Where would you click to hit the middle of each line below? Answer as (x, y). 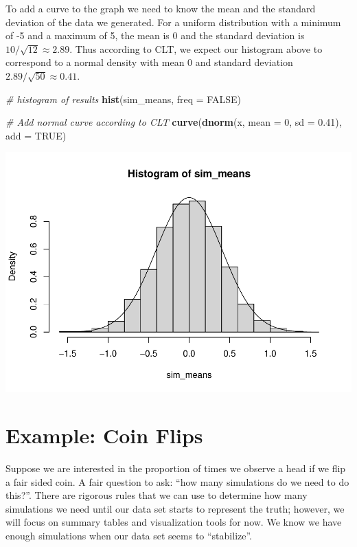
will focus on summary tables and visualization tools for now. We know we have (174, 522)
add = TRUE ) (36, 135)
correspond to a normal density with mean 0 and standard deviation (149, 62)
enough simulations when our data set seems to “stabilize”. (129, 535)
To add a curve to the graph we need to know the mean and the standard (161, 8)
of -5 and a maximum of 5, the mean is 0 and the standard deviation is (155, 35)
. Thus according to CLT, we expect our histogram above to (196, 48)
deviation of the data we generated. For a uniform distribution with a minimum (173, 22)
